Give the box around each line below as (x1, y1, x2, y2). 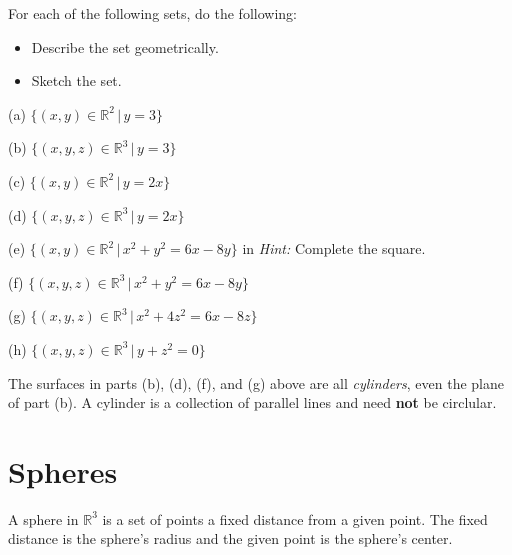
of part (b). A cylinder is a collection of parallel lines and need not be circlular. (8, 392, 497, 413)
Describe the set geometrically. (31, 36, 219, 57)
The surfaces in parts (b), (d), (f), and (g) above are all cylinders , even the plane (8, 372, 504, 393)
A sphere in (8, 508, 79, 529)
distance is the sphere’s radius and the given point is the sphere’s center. (8, 528, 453, 549)
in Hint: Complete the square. (242, 238, 426, 259)
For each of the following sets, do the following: (8, 3, 297, 23)
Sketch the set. (31, 70, 122, 91)
